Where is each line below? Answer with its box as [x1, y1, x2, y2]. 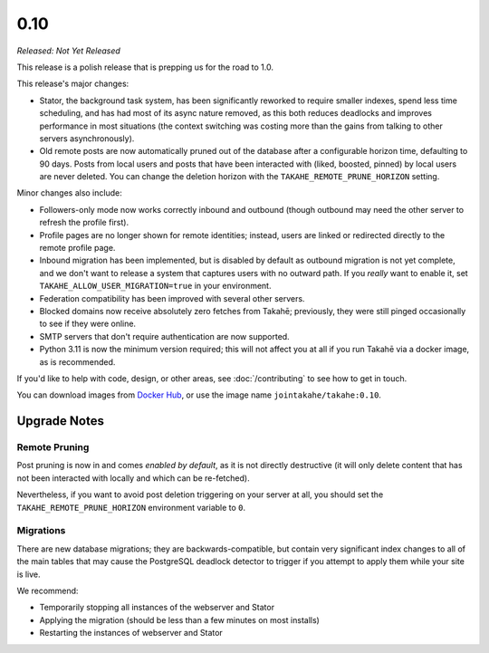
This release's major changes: [16, 78, 129, 90]
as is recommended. [39, 356, 116, 367]
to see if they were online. [39, 318, 136, 330]
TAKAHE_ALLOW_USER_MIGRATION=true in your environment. [39, 281, 272, 292]
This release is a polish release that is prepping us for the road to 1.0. [16, 62, 273, 72]
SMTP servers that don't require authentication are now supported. [39, 331, 290, 341]
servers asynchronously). [39, 132, 135, 144]
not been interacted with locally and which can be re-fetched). [16, 472, 250, 484]
